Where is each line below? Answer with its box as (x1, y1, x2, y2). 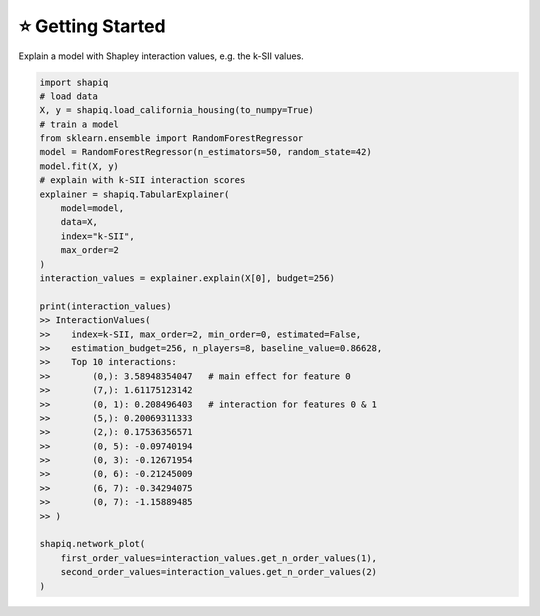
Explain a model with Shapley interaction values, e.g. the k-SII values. (18, 50, 304, 62)
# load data (39, 90, 99, 102)
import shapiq (39, 76, 109, 88)
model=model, (60, 203, 125, 214)
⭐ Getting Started (18, 15, 166, 37)
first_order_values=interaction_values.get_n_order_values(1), (60, 552, 378, 564)
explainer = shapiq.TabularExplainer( (39, 188, 230, 200)
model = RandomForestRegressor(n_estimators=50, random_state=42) (39, 146, 372, 158)
